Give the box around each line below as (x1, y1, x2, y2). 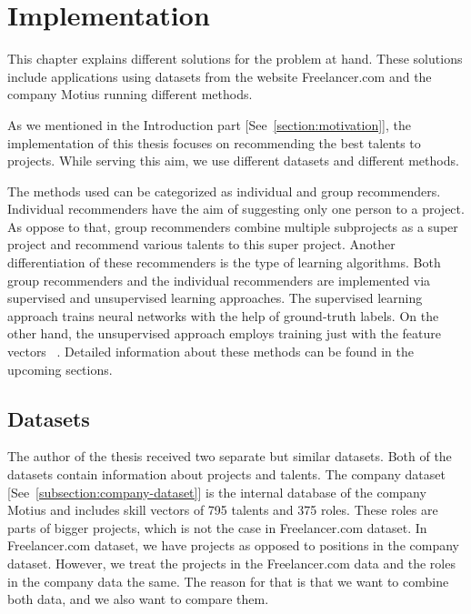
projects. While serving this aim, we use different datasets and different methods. (7, 151, 459, 170)
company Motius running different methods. (7, 85, 253, 104)
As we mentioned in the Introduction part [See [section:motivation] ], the (7, 115, 411, 134)
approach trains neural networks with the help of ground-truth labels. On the (7, 306, 439, 325)
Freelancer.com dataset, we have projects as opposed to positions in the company (7, 536, 459, 555)
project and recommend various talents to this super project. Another (7, 235, 396, 254)
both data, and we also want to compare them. (7, 589, 269, 609)
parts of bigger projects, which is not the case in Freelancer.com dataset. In (7, 518, 427, 537)
